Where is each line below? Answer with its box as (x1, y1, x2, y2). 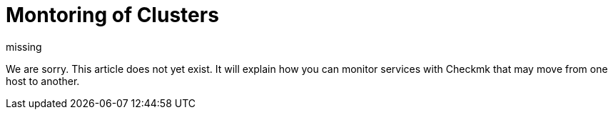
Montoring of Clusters (6, 3, 219, 27)
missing (6, 40, 42, 53)
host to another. (6, 74, 80, 87)
